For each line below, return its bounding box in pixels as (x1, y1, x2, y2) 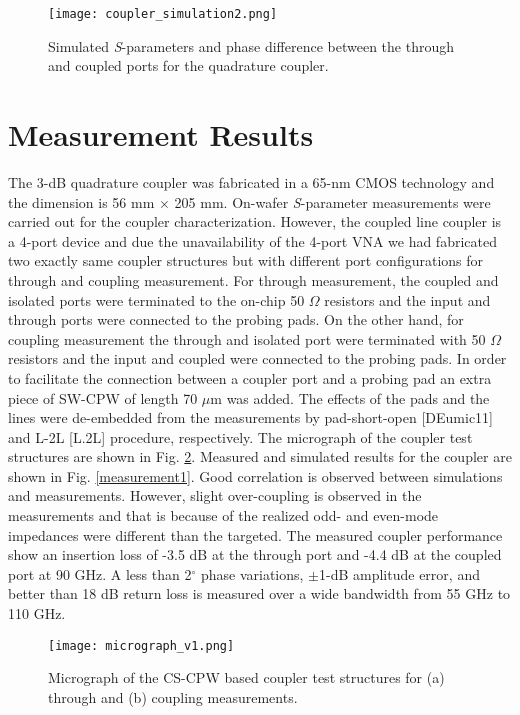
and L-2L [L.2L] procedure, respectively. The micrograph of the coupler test (8, 426, 473, 447)
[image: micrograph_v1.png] (48, 638, 235, 653)
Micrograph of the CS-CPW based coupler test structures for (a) (48, 667, 445, 688)
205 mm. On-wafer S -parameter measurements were (174, 191, 491, 212)
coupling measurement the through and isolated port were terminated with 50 (8, 328, 486, 349)
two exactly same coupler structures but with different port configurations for (8, 250, 484, 271)
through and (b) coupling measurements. (48, 686, 298, 707)
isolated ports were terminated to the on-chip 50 (8, 289, 305, 310)
